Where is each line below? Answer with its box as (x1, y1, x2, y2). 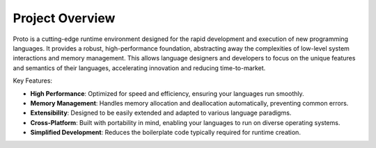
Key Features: (13, 76, 52, 85)
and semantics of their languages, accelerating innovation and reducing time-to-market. (13, 63, 266, 72)
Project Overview (13, 10, 116, 26)
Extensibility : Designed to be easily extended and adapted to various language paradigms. (30, 108, 292, 117)
